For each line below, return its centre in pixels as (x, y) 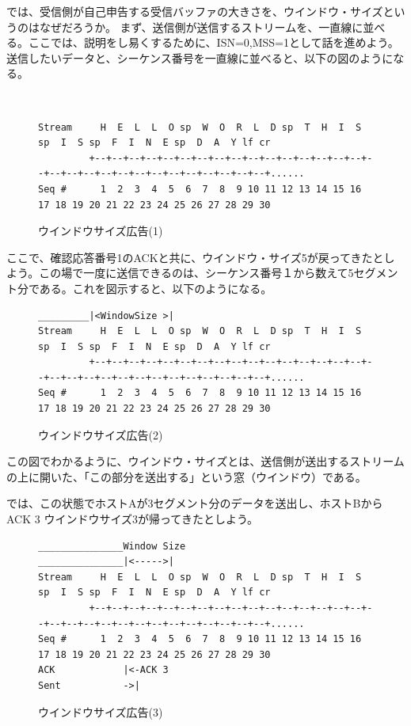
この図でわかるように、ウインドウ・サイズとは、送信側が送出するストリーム (205, 461)
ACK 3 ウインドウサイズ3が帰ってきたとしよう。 (133, 519)
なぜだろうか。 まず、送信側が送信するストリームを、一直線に (201, 27)
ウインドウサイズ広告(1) (101, 231)
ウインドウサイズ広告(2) (101, 434)
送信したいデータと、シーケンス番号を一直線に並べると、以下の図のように (200, 57)
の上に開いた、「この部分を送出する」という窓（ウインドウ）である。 (186, 476)
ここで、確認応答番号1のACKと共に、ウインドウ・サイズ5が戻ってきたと (195, 257)
